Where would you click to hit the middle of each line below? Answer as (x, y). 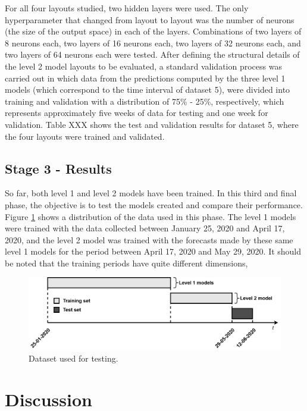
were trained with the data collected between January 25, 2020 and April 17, (145, 228)
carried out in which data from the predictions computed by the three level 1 (145, 78)
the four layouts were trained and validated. (85, 136)
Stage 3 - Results (58, 168)
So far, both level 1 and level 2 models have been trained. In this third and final (151, 193)
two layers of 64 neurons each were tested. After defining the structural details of (152, 54)
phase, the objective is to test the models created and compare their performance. (154, 204)
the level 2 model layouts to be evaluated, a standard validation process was (143, 66)
